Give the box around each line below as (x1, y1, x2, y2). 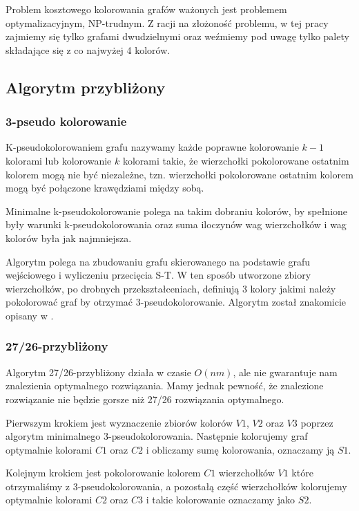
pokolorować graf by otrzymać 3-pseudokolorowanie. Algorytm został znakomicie (6, 295, 347, 309)
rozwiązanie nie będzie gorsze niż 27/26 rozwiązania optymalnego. (6, 391, 284, 406)
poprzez (300, 415, 333, 429)
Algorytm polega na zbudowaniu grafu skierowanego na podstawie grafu (6, 254, 310, 268)
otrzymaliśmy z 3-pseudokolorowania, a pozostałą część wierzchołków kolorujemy (6, 479, 347, 493)
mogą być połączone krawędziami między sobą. (6, 180, 204, 195)
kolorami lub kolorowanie (6, 153, 112, 167)
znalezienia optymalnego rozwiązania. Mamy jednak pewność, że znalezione (6, 378, 324, 393)
